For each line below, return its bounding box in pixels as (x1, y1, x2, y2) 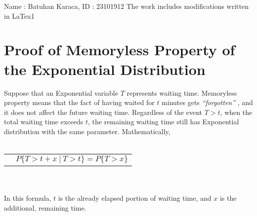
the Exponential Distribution (4, 59, 206, 79)
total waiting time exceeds (4, 116, 84, 127)
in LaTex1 (4, 10, 35, 21)
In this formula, (4, 193, 51, 203)
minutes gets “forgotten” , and (162, 97, 253, 108)
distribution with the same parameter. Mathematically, (4, 126, 171, 136)
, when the (220, 107, 253, 117)
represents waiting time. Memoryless (127, 87, 237, 98)
